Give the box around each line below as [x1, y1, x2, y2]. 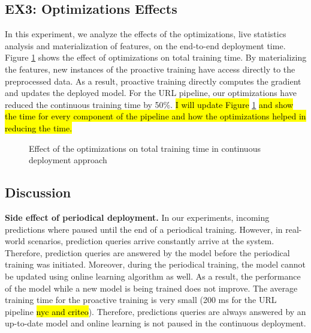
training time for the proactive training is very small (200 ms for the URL [5, 293, 277, 306]
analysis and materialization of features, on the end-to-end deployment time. [5, 39, 286, 52]
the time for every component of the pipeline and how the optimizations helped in [5, 110, 306, 122]
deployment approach [29, 154, 107, 166]
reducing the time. [5, 121, 73, 134]
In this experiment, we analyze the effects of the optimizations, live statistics [5, 28, 286, 40]
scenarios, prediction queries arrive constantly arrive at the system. [28, 235, 274, 247]
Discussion [5, 183, 71, 202]
